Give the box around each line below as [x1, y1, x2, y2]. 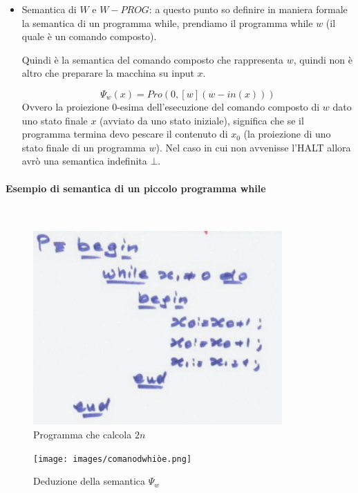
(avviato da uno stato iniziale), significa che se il [100, 113, 304, 127]
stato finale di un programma [21, 140, 146, 154]
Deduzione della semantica [33, 474, 146, 488]
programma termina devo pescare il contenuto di [21, 127, 228, 141]
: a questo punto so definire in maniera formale [149, 2, 348, 16]
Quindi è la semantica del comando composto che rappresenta [21, 52, 284, 66]
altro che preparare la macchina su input [21, 66, 194, 80]
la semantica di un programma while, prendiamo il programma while [21, 15, 313, 30]
